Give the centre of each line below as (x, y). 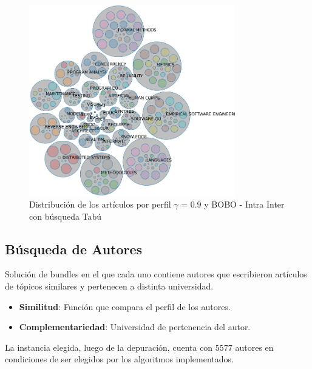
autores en (254, 347)
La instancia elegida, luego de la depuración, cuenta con (109, 347)
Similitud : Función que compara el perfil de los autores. (125, 306)
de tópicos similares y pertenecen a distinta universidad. (109, 286)
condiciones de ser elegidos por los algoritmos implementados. (119, 359)
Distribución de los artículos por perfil (100, 204)
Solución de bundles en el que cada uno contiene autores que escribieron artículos (156, 274)
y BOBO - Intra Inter (244, 204)
